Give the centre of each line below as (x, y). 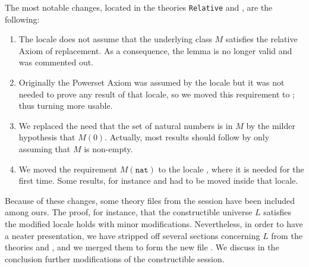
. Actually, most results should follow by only (187, 137)
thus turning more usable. (66, 106)
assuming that (45, 149)
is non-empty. (108, 149)
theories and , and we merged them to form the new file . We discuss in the (142, 247)
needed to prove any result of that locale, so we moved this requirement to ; (157, 94)
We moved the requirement (68, 169)
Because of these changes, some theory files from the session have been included (150, 200)
